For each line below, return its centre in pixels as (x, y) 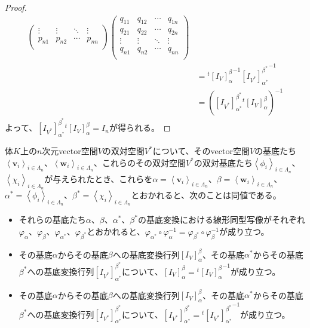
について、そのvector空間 (201, 151)
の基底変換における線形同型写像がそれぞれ (221, 220)
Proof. (16, 7)
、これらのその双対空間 (139, 162)
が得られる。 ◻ (140, 128)
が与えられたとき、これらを (99, 178)
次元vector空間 (70, 151)
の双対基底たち (223, 162)
